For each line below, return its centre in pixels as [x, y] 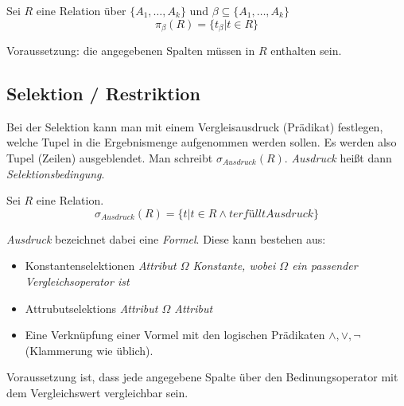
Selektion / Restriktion [103, 94]
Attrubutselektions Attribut [91, 308]
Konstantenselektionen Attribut [101, 265]
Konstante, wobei [234, 265]
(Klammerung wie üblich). [89, 350]
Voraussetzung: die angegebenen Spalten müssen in [131, 51]
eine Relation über [81, 10]
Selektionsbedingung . [56, 173]
